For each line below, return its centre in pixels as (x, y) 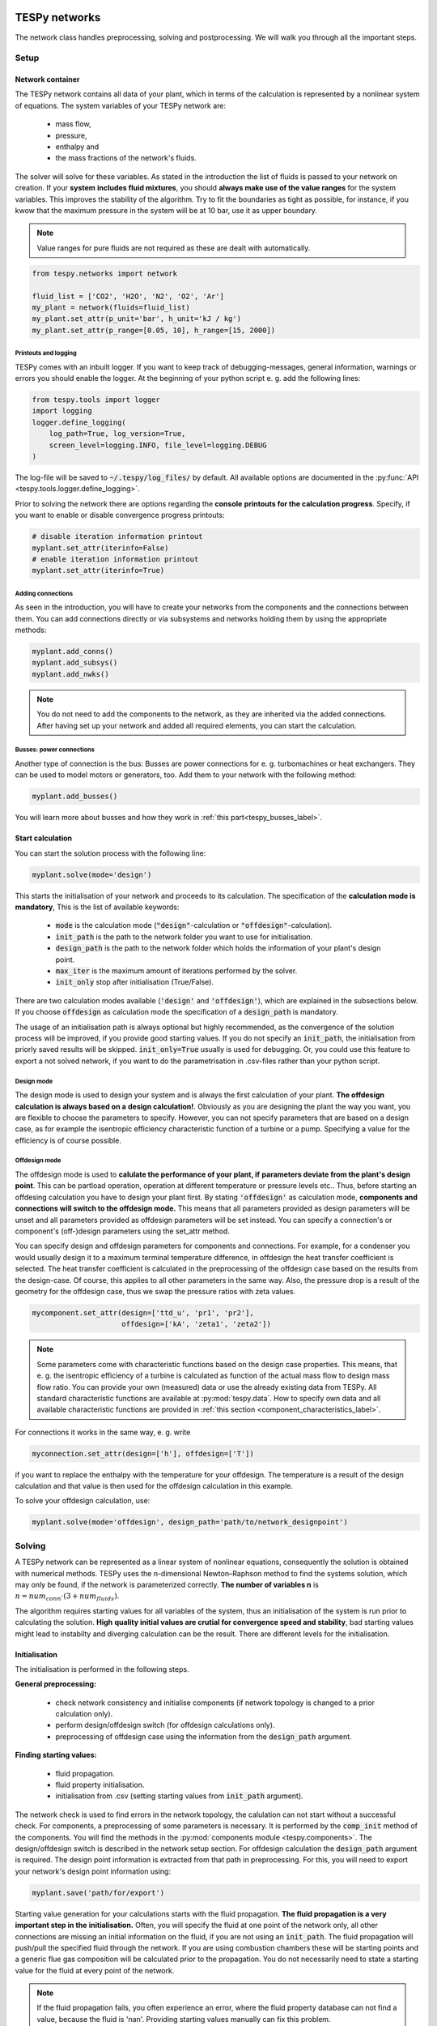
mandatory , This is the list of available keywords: (97, 907)
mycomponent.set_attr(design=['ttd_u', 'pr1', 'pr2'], (143, 1312)
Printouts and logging (46, 353)
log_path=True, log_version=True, (117, 434)
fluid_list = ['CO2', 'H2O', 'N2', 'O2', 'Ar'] (128, 296)
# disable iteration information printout (117, 536)
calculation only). (84, 1714)
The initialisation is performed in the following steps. (102, 1669)
